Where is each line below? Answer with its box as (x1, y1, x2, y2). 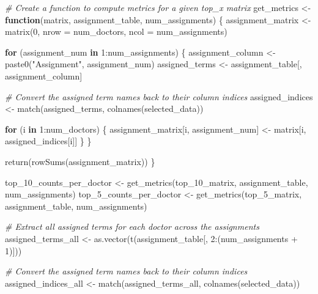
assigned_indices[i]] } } (5, 134, 92, 147)
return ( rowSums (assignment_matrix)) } (5, 155, 155, 167)
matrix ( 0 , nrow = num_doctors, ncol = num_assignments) (5, 25, 227, 38)
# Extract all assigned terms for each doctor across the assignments (5, 220, 259, 233)
